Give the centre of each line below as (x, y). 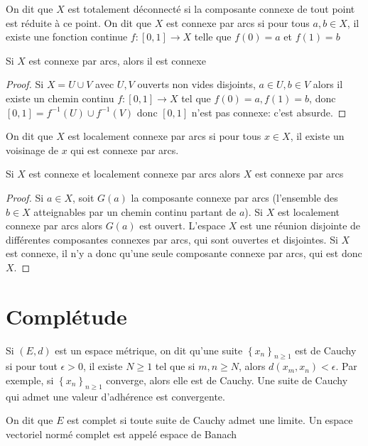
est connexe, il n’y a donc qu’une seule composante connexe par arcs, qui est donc (184, 253)
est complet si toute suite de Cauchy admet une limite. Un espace (210, 420)
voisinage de (32, 149)
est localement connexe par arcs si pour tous (164, 136)
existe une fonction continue (67, 37)
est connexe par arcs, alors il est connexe (117, 60)
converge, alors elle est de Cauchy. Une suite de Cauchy (227, 380)
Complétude (66, 316)
